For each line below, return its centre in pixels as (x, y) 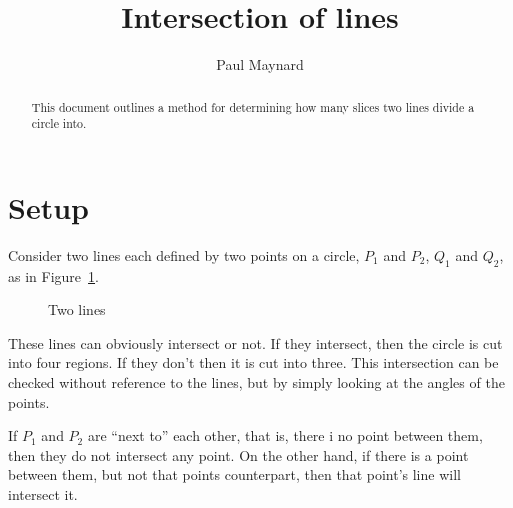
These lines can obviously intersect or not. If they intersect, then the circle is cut (255, 342)
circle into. (59, 123)
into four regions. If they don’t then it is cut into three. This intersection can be (253, 362)
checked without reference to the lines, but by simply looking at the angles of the (256, 381)
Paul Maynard (260, 64)
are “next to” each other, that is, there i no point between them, (285, 435)
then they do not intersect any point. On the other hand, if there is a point (238, 454)
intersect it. (43, 493)
